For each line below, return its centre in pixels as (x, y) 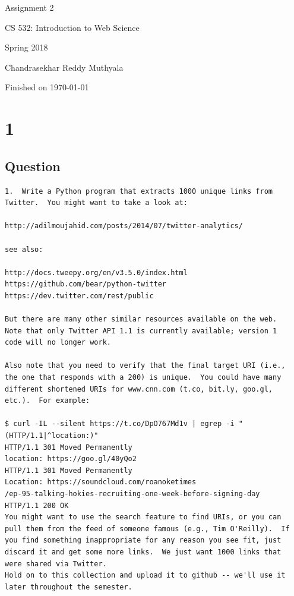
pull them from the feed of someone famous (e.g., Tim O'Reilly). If (147, 529)
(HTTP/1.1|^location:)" (52, 436)
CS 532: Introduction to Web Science (72, 27)
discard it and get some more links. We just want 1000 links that (143, 552)
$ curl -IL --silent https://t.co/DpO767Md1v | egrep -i (120, 424)
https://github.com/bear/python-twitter (86, 284)
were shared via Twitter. (56, 564)
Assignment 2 (29, 7)
